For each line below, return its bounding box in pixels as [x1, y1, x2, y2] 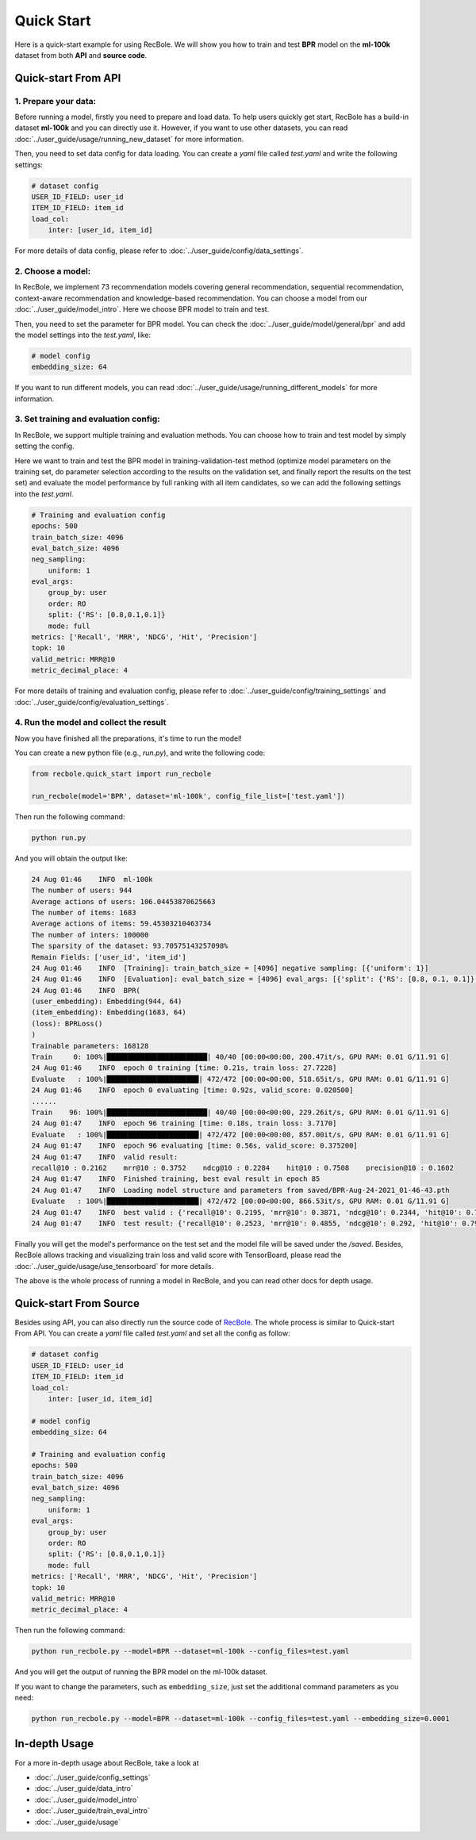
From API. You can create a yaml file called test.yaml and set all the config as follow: [14, 1328, 290, 1338]
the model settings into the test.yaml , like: [14, 330, 152, 339]
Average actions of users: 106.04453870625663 [31, 897, 216, 906]
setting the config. [14, 441, 75, 451]
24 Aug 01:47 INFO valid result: [31, 1152, 178, 1161]
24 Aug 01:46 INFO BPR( [31, 986, 140, 995]
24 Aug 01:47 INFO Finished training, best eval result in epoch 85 [31, 1175, 321, 1183]
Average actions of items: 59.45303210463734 [31, 919, 212, 928]
